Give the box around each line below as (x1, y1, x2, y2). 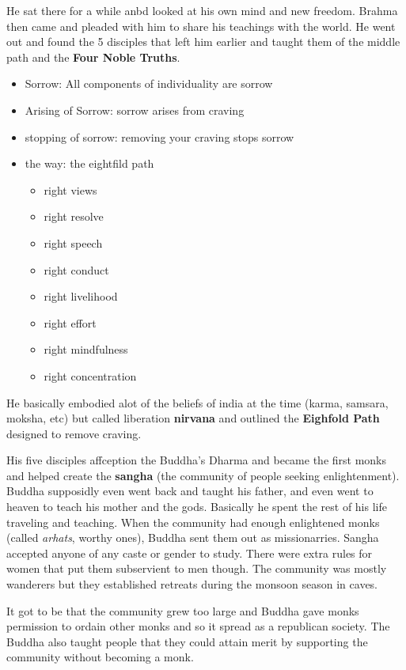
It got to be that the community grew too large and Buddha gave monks (6, 602, 359, 619)
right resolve (44, 208, 104, 225)
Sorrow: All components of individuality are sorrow (25, 75, 273, 92)
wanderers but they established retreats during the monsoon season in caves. (6, 576, 378, 592)
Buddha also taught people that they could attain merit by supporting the (6, 633, 368, 649)
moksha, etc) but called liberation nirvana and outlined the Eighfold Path (6, 410, 380, 426)
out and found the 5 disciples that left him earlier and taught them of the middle (6, 33, 400, 50)
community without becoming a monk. (6, 649, 194, 665)
